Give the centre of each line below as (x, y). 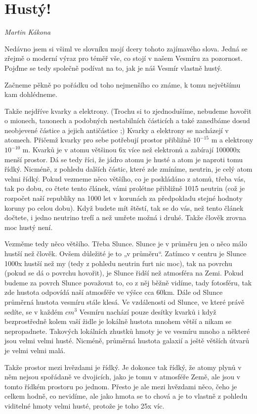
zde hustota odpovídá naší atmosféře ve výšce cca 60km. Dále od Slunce (114, 292)
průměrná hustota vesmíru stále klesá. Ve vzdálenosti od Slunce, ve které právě (125, 301)
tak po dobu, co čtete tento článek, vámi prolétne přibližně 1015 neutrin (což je (125, 188)
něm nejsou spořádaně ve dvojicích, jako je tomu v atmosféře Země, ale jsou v (123, 377)
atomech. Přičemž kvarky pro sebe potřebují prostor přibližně (98, 140)
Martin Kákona (28, 32)
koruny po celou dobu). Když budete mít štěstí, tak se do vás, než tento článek (124, 207)
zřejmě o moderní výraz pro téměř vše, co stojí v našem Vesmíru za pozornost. (124, 58)
